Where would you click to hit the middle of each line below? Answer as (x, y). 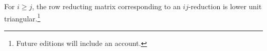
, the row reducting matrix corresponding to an (106, 6)
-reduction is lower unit (225, 6)
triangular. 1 (22, 17)
